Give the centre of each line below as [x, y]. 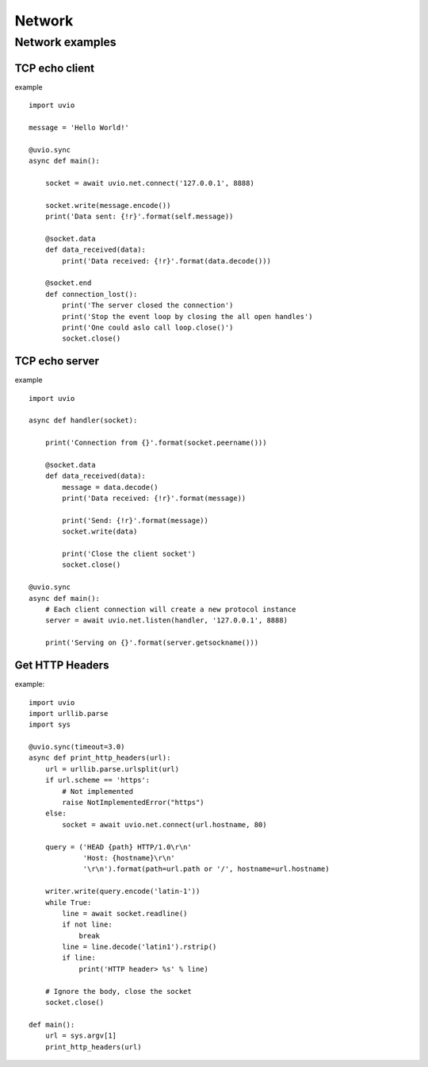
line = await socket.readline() [125, 913]
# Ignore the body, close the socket [118, 991]
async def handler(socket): [83, 420]
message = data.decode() [110, 487]
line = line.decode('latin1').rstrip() [139, 947]
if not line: [87, 924]
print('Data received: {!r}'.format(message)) [154, 499]
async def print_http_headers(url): [100, 758]
